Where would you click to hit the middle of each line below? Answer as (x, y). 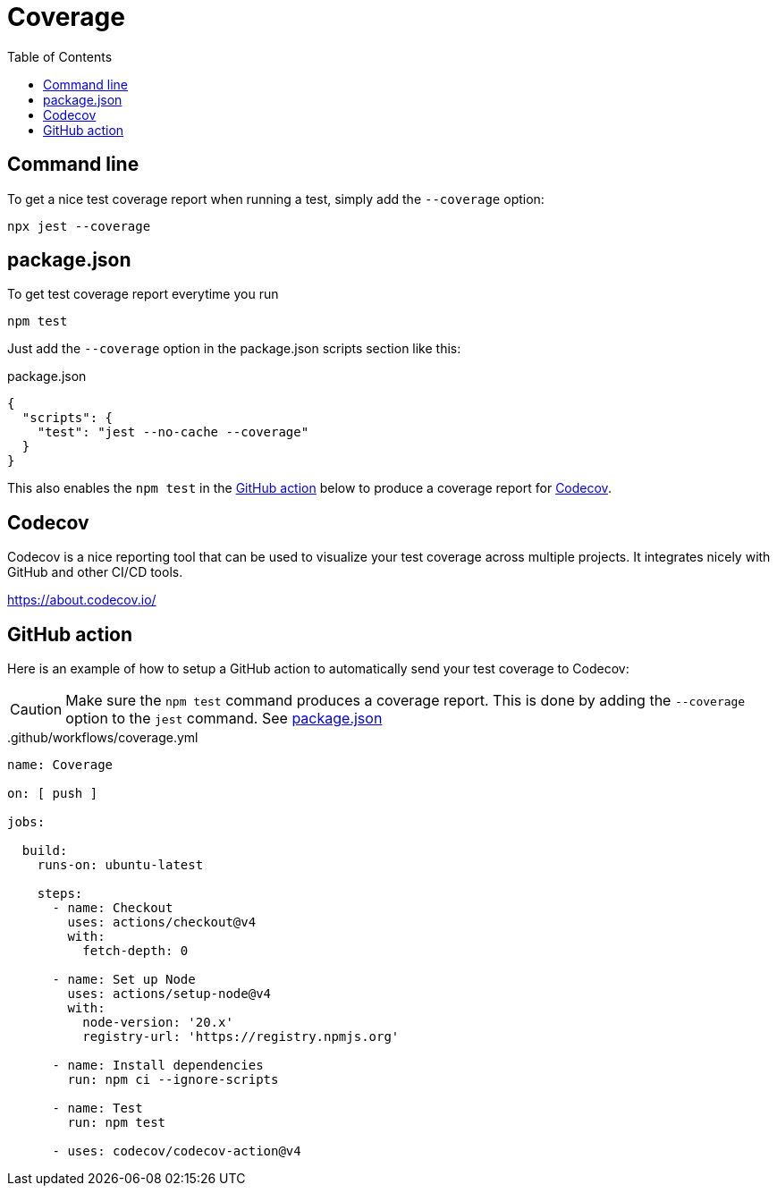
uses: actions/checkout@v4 (162, 922)
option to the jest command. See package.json (224, 719)
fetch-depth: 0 (135, 951)
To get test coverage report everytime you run (143, 294)
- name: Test (97, 1108)
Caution (36, 710)
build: (45, 851)
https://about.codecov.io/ (82, 600)
